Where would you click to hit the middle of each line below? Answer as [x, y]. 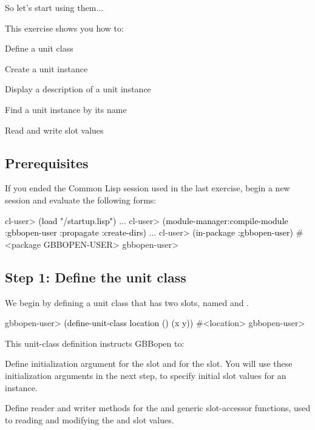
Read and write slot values [54, 130]
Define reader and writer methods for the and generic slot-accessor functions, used [158, 408]
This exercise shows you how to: [64, 28]
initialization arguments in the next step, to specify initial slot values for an [146, 375]
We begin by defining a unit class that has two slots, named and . [127, 302]
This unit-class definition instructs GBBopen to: [95, 343]
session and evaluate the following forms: [81, 200]
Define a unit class [39, 48]
